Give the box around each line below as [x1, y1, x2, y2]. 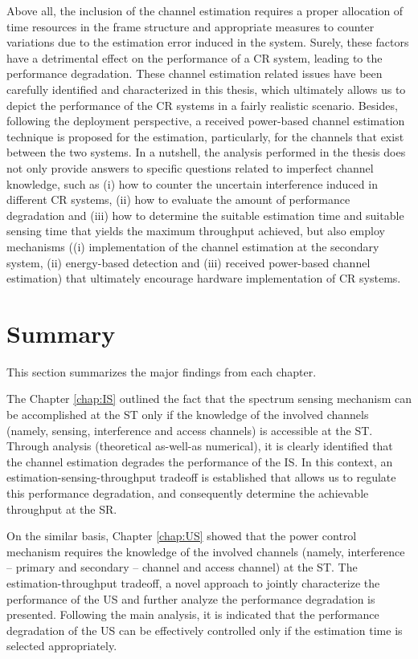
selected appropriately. [6, 637, 117, 654]
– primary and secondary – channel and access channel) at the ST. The [6, 559, 358, 576]
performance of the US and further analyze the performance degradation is [6, 590, 375, 607]
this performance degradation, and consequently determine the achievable [6, 484, 369, 501]
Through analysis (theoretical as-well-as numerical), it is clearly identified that [6, 437, 393, 454]
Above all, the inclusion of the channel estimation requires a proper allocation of [6, 2, 404, 18]
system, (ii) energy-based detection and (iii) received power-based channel [6, 254, 371, 271]
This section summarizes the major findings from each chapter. [6, 363, 317, 380]
